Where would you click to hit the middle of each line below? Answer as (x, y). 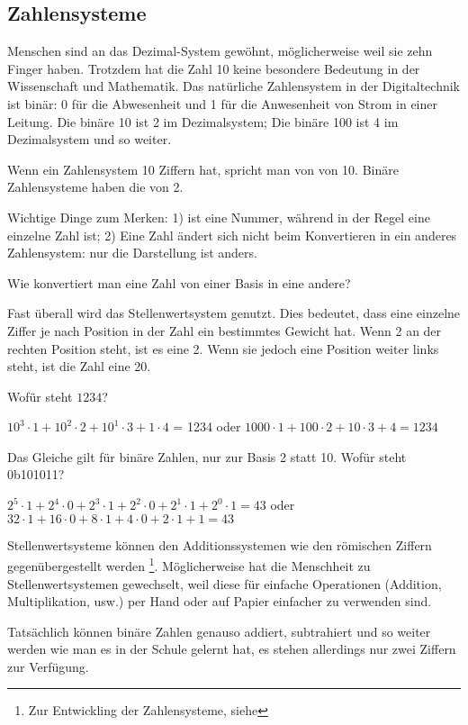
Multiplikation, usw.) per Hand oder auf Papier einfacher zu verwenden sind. (220, 601)
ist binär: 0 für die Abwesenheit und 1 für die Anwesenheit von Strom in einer (223, 103)
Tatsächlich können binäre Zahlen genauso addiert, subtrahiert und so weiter (219, 631)
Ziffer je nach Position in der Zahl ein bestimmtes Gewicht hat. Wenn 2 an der (225, 330)
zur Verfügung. (48, 666)
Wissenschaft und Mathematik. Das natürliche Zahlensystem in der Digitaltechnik (234, 86)
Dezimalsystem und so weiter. (90, 139)
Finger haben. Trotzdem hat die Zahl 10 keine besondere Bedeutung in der (214, 68)
